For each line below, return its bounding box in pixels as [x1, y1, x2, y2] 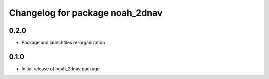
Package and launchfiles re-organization [21, 40, 105, 46]
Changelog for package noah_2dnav [9, 7, 163, 18]
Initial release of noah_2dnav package [21, 65, 100, 72]
